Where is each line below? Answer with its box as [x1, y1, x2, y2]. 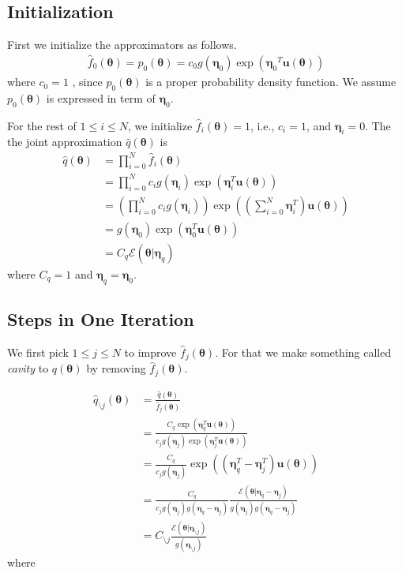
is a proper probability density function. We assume [145, 73, 396, 90]
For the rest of [7, 117, 77, 133]
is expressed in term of [46, 89, 156, 106]
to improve [124, 343, 177, 360]
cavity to [7, 360, 49, 376]
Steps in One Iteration [7, 307, 194, 331]
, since [72, 73, 103, 90]
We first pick [7, 343, 69, 360]
